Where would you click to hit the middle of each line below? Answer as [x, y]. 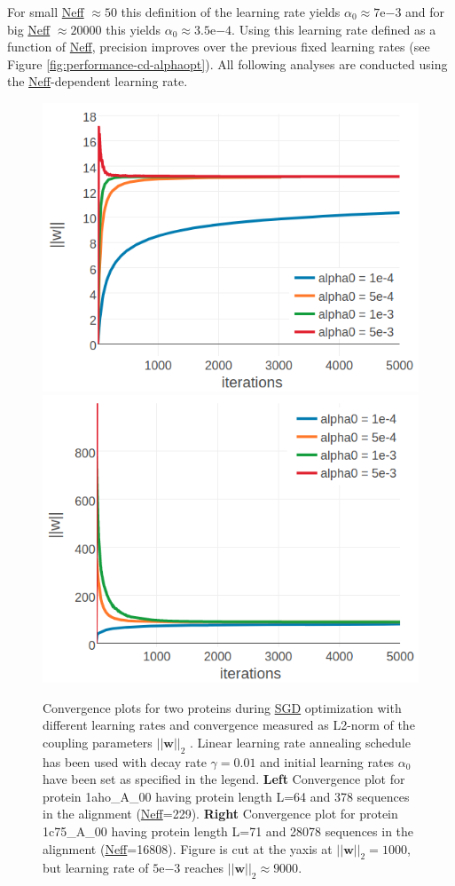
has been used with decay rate [125, 761]
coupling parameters [98, 742]
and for [425, 12]
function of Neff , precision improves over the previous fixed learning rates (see [219, 47]
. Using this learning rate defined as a [334, 29]
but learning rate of [96, 868]
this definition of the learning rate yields [231, 12]
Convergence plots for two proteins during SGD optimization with [222, 707]
